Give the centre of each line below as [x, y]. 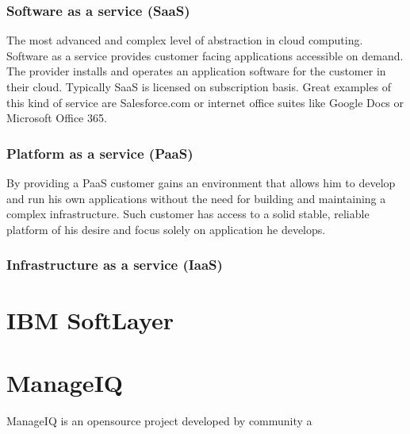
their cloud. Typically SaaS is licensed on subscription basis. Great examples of [199, 86]
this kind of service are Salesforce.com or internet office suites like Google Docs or [205, 102]
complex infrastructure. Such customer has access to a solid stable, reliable [188, 214]
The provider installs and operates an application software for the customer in [196, 71]
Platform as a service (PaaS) [100, 153]
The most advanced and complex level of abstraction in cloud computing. [185, 40]
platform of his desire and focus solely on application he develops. [166, 229]
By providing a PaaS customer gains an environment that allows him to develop [201, 182]
